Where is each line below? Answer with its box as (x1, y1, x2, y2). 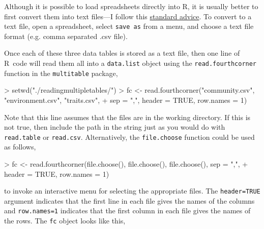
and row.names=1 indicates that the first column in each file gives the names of (4, 205, 251, 216)
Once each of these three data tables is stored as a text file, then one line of (4, 48, 240, 58)
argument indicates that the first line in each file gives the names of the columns (4, 195, 255, 206)
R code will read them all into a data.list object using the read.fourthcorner (4, 58, 257, 68)
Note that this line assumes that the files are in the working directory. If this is (4, 111, 251, 122)
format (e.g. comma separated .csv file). (4, 30, 128, 41)
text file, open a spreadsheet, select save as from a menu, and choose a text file (4, 21, 254, 31)
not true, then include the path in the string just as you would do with (4, 122, 225, 132)
